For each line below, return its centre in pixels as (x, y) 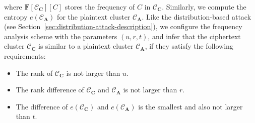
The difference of (42, 106)
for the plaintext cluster (94, 16)
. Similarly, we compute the (204, 7)
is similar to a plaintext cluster (86, 46)
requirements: (25, 55)
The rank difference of (50, 90)
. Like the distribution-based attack (197, 16)
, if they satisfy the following (189, 46)
